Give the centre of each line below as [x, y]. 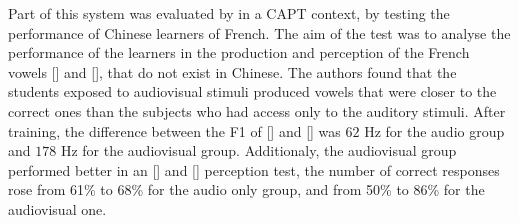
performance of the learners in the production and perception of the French [239, 52]
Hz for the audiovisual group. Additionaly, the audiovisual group [258, 150]
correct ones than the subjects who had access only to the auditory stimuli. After [257, 110]
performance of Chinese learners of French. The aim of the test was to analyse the [259, 32]
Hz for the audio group [434, 130]
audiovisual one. [57, 208]
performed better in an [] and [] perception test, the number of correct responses [254, 169]
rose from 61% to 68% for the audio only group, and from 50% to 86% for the [246, 189]
